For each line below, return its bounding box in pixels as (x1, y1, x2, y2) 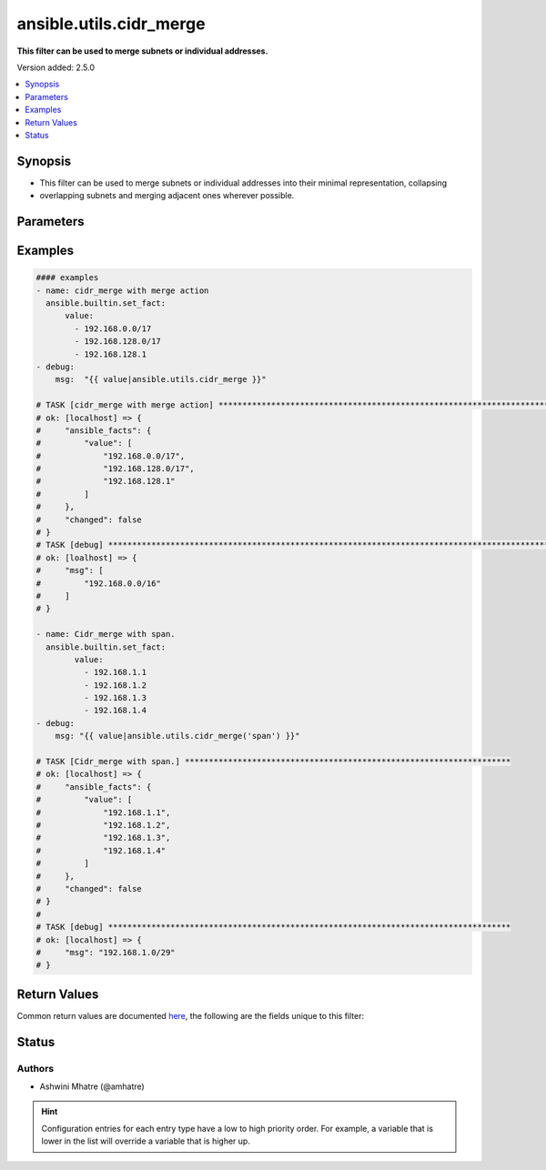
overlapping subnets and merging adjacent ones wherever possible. (39, 190, 295, 201)
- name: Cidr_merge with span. (35, 629, 177, 640)
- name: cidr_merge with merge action (35, 285, 209, 296)
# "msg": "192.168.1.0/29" (35, 947, 177, 957)
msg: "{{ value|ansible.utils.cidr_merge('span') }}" (55, 731, 300, 741)
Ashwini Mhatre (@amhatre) (39, 1081, 145, 1092)
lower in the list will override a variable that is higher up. (41, 1135, 250, 1146)
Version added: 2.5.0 (16, 62, 96, 73)
